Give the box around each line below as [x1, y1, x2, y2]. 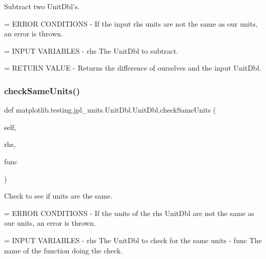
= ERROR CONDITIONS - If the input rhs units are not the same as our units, [4, 18, 258, 29]
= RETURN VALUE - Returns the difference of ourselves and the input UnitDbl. [4, 62, 261, 73]
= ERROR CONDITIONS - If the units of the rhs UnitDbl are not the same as [4, 207, 255, 218]
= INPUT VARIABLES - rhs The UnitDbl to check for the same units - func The [4, 234, 262, 245]
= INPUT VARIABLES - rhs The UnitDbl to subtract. [4, 45, 178, 56]
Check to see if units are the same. [4, 190, 113, 201]
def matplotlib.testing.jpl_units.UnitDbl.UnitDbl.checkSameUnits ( [4, 104, 216, 115]
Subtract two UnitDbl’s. [4, 1, 80, 11]
